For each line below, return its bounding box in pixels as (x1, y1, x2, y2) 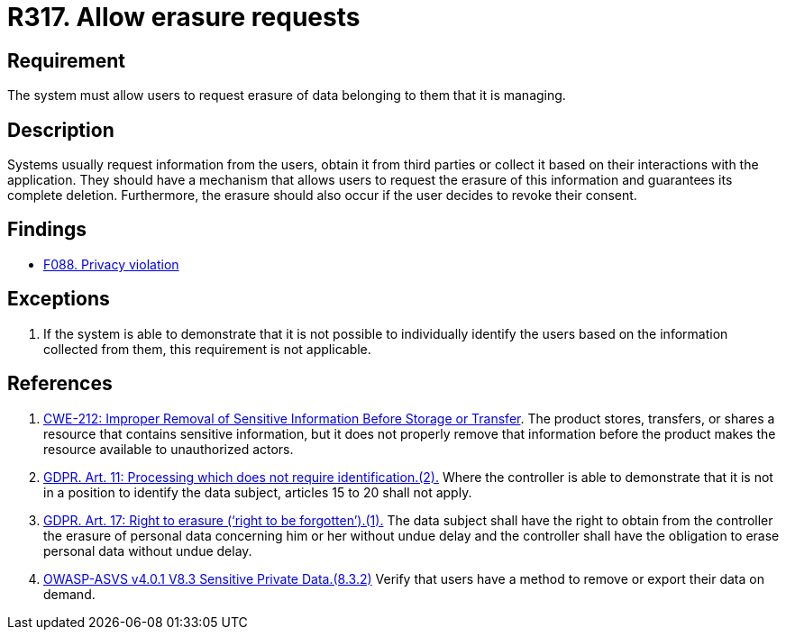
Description (7, 118, 114, 141)
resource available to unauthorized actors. (43, 441, 294, 457)
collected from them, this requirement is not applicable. (43, 341, 371, 357)
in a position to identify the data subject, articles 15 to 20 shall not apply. (43, 484, 472, 500)
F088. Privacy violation (43, 256, 179, 272)
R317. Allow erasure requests (7, 2, 361, 32)
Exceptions (7, 287, 110, 311)
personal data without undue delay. (43, 542, 252, 559)
